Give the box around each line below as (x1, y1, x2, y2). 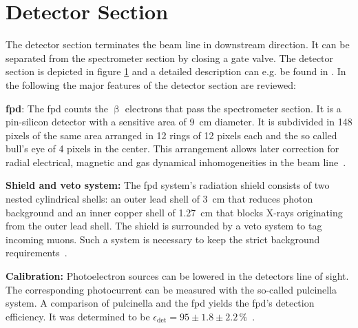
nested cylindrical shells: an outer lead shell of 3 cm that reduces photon (6, 192, 313, 206)
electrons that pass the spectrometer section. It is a (125, 101, 341, 115)
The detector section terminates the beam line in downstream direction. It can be (6, 37, 350, 52)
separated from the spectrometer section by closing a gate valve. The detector (6, 50, 334, 65)
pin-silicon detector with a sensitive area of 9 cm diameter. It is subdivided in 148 (6, 114, 352, 129)
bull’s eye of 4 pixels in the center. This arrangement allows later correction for (6, 141, 339, 156)
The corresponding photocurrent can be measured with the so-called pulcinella (6, 282, 337, 296)
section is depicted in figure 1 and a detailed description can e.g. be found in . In (6, 64, 346, 79)
